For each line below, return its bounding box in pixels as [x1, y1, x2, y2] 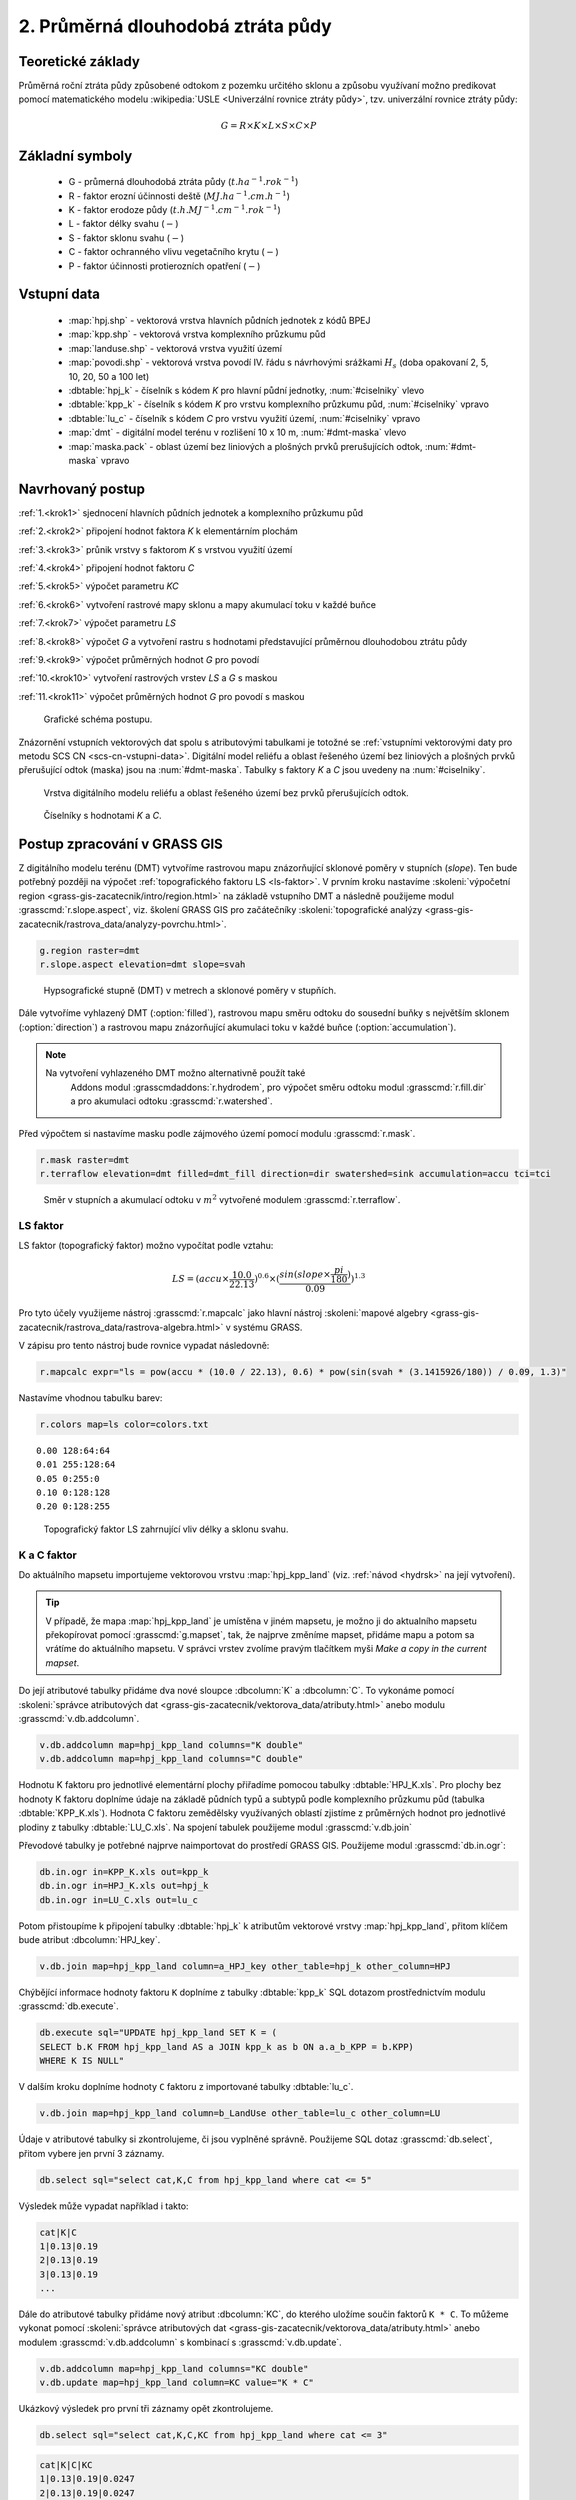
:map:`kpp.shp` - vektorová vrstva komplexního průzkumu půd [68, 328, 326, 340]
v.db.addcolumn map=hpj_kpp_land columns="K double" [39, 1740, 304, 1751]
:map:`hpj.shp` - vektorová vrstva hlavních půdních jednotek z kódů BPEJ [68, 315, 371, 326]
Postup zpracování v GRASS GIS [18, 835, 224, 852]
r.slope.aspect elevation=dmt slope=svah [39, 958, 246, 970]
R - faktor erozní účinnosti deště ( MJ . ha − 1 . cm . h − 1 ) [68, 188, 290, 202]
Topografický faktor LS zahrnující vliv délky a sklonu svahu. [43, 1523, 289, 1535]
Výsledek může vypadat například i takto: [18, 2200, 189, 2212]
